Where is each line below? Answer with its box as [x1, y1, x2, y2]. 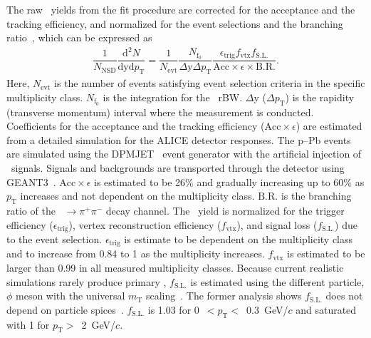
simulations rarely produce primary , [6, 274, 167, 289]
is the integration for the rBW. [103, 89, 243, 104]
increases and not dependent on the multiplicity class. [20, 188, 255, 203]
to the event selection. [6, 232, 103, 247]
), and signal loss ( [236, 217, 318, 232]
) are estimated [296, 118, 362, 133]
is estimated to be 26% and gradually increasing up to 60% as [94, 174, 365, 189]
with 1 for [6, 317, 50, 332]
